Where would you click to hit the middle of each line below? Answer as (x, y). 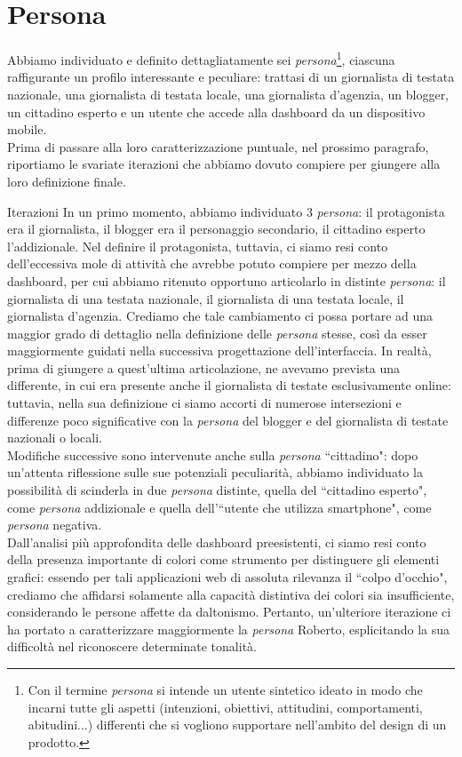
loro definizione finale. (67, 181)
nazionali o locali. (55, 438)
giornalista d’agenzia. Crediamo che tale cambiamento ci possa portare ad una (220, 316)
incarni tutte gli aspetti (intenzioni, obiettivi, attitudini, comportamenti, (225, 707)
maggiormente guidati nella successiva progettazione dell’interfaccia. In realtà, (219, 351)
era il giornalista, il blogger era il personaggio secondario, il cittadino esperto (216, 229)
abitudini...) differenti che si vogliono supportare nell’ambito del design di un (237, 725)
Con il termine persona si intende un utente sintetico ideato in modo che (225, 689)
